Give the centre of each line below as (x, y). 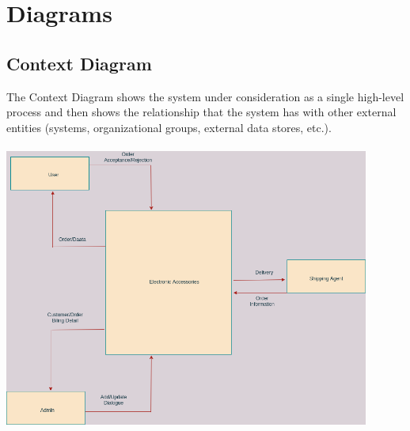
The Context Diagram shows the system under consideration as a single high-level (205, 96)
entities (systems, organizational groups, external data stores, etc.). (169, 127)
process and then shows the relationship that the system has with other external (201, 112)
